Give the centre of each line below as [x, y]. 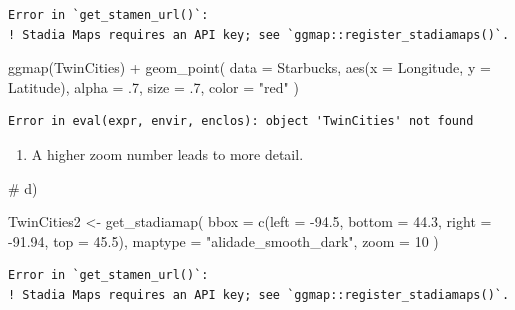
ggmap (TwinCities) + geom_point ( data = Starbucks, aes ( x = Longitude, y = [249, 67]
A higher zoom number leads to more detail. [167, 153]
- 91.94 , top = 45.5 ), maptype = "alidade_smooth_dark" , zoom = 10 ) [223, 240]
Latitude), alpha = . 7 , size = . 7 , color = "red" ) [153, 86]
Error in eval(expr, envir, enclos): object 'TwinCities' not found [241, 121]
